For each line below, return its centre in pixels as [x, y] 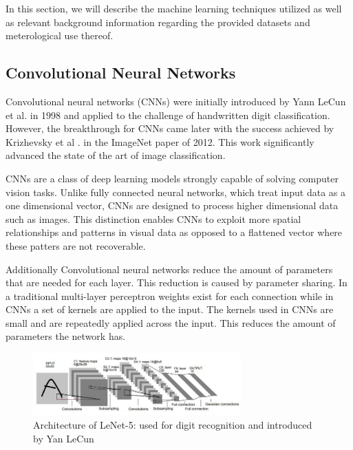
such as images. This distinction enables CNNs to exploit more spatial [153, 218]
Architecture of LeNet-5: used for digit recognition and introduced [173, 425]
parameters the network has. [66, 336]
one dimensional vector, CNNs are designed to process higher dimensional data [172, 205]
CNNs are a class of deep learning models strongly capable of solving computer [172, 178]
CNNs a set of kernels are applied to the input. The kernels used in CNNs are [170, 309]
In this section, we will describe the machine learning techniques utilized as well [174, 8]
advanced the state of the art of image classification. [116, 155]
